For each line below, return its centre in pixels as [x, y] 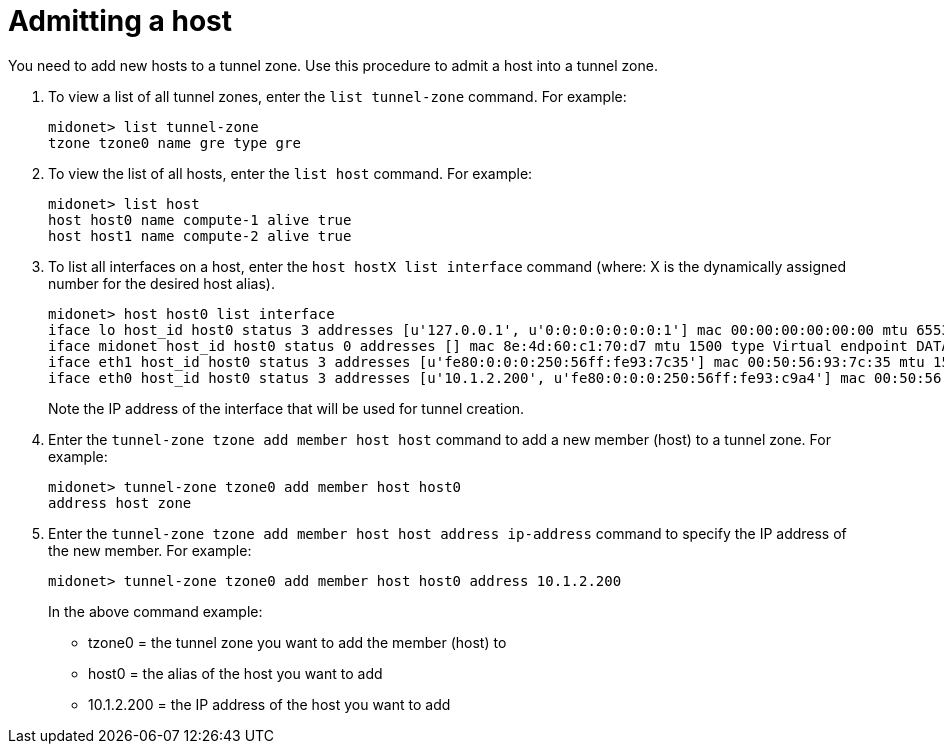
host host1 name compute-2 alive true [200, 235]
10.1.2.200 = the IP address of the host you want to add [269, 704]
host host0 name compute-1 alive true [200, 219]
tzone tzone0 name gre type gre [174, 142]
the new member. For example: [150, 550]
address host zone [120, 502]
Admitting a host [120, 21]
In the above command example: [155, 611]
